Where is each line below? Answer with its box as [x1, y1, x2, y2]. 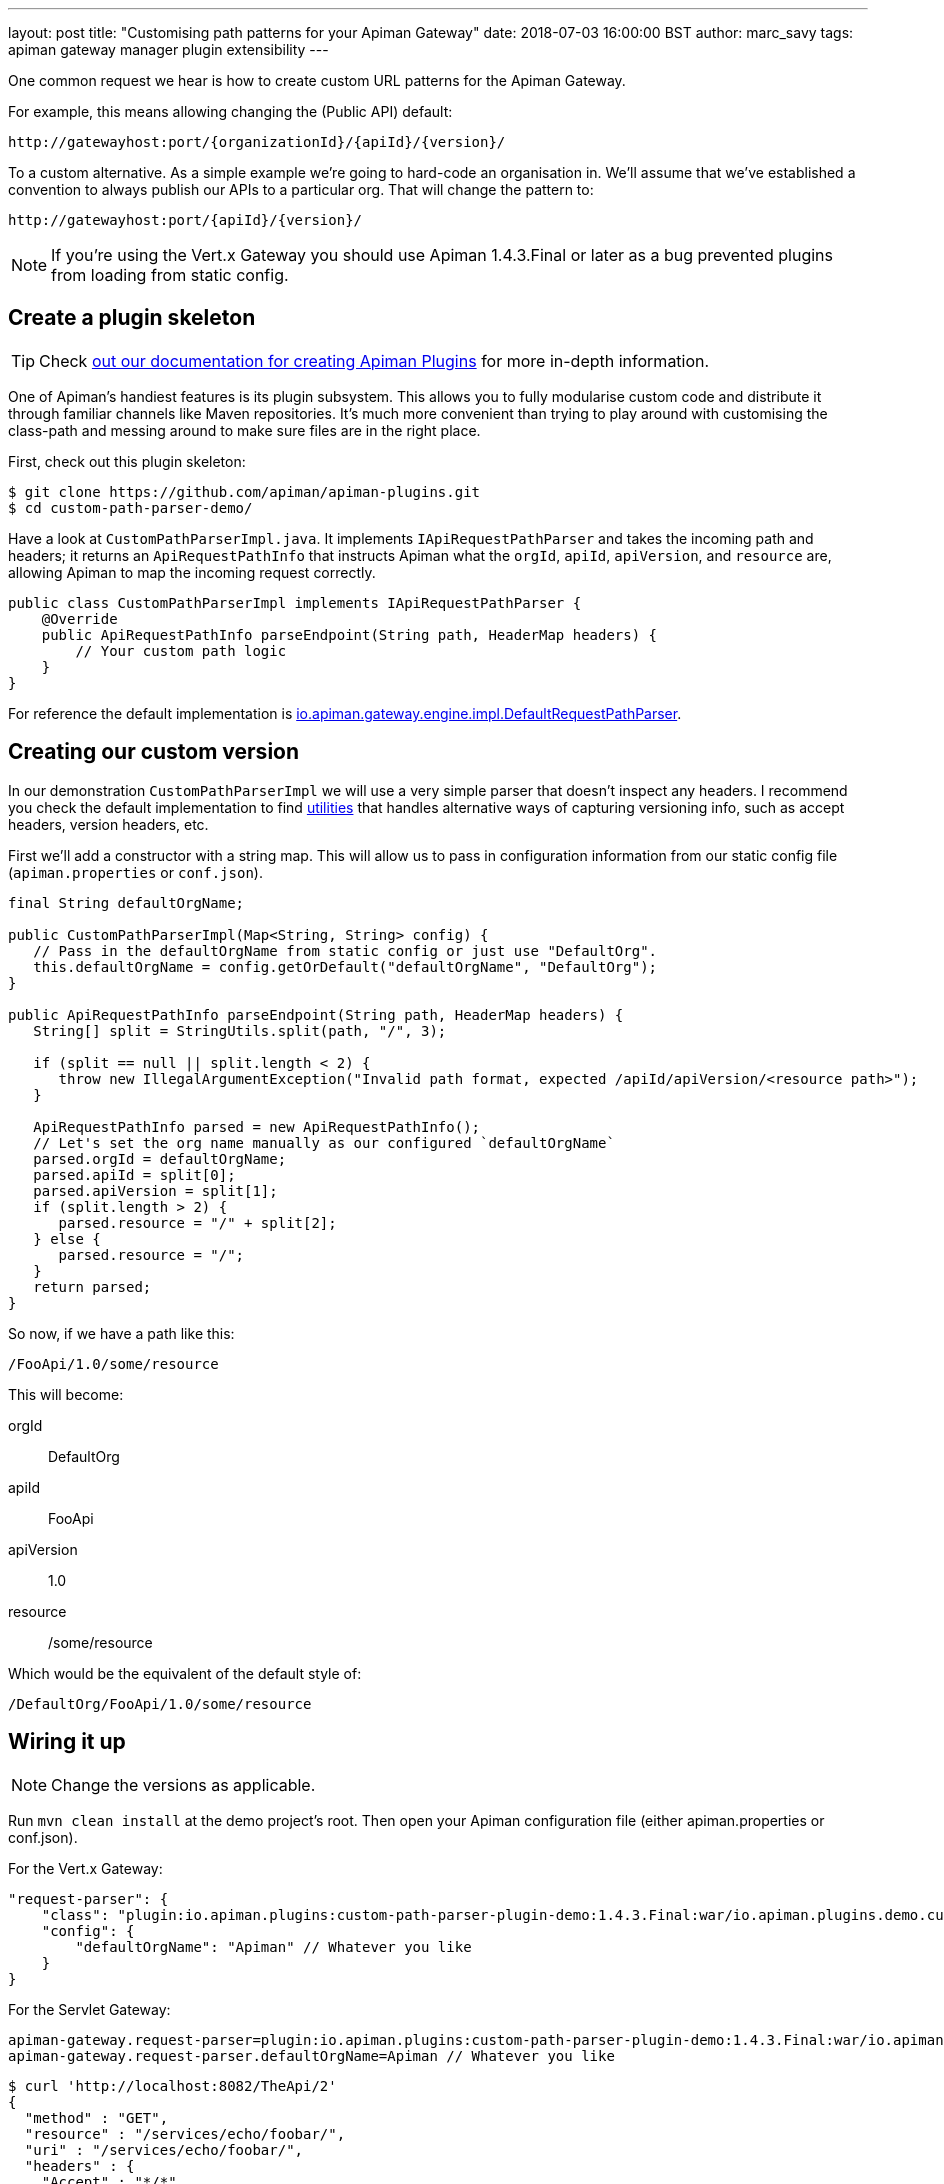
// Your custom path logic [75, 642, 287, 659]
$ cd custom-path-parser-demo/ [8, 499, 253, 516]
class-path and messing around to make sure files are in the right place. [8, 421, 481, 439]
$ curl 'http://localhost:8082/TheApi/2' [8, 2077, 337, 2094]
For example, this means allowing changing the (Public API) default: [8, 103, 453, 120]
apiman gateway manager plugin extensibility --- [8, 41, 329, 58]
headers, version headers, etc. [8, 815, 209, 833]
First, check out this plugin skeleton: [8, 452, 246, 470]
